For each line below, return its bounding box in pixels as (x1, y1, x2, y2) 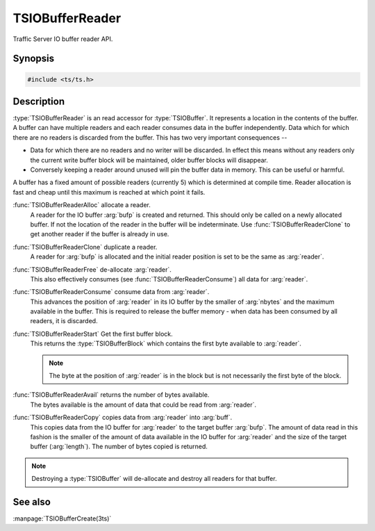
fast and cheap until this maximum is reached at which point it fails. (12, 188, 206, 196)
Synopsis (12, 53, 55, 65)
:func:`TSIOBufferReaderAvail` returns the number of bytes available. (12, 391, 210, 399)
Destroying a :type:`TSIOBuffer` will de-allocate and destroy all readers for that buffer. (31, 475, 277, 483)
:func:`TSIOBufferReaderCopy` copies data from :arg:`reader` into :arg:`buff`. (12, 414, 233, 422)
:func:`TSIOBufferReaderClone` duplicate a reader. (12, 243, 158, 251)
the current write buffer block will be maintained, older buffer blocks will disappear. (30, 156, 269, 164)
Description (12, 95, 65, 107)
